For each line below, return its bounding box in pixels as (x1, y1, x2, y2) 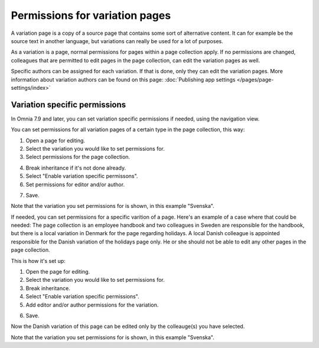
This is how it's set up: (11, 257, 66, 264)
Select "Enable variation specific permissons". (25, 173, 138, 180)
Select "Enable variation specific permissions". (25, 293, 139, 300)
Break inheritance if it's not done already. (25, 164, 126, 171)
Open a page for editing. (25, 136, 86, 144)
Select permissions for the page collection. (25, 154, 130, 161)
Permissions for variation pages (11, 9, 171, 22)
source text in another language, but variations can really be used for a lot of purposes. (11, 37, 224, 44)
